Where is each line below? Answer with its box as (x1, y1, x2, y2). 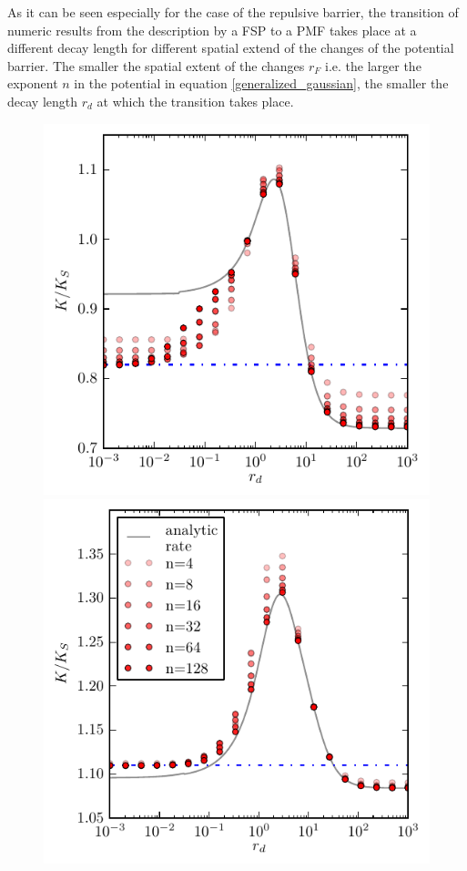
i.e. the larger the (325, 56, 421, 75)
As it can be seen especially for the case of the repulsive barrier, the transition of (7, 3, 459, 21)
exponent (7, 74, 58, 93)
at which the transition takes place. (96, 91, 294, 110)
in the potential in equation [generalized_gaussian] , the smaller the (74, 74, 449, 93)
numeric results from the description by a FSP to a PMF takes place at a (7, 20, 417, 39)
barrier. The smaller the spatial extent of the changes (7, 56, 305, 75)
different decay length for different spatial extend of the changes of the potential (7, 38, 454, 57)
